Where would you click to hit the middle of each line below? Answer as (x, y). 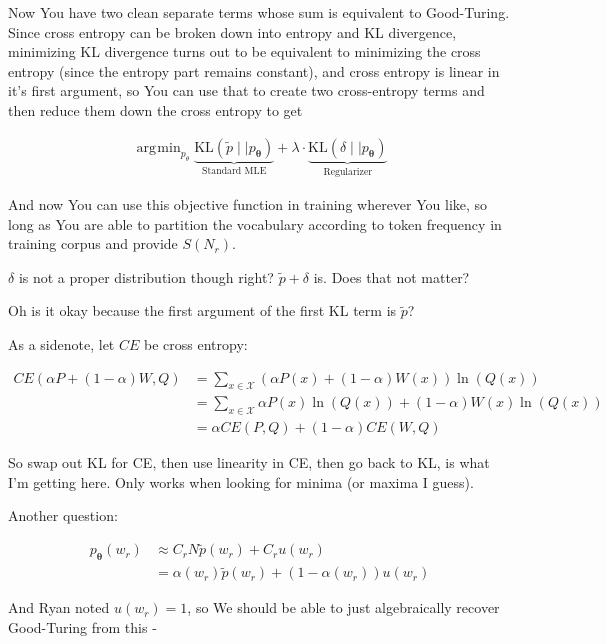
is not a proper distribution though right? (146, 276)
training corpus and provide (93, 243)
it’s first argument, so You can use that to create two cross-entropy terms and (246, 90)
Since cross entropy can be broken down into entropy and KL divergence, (232, 31)
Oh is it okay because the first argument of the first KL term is (202, 310)
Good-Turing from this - (82, 626)
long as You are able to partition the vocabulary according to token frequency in (255, 223)
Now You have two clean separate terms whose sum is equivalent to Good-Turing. (259, 12)
